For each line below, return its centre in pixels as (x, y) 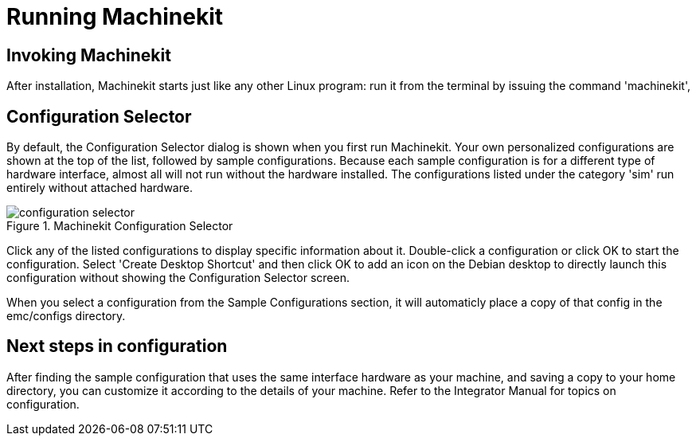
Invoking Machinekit (89, 55)
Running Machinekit (115, 17)
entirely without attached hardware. (100, 188)
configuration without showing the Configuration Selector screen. (178, 278)
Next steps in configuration (117, 346)
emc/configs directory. (66, 316)
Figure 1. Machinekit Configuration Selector (120, 226)
